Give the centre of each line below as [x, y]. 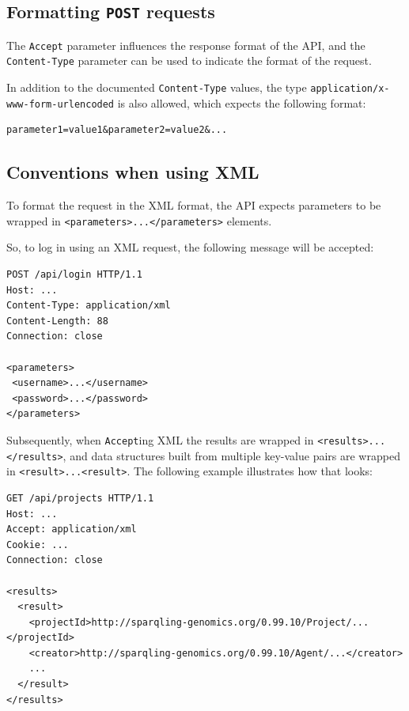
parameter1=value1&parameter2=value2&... [117, 130]
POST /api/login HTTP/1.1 [74, 275]
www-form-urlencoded [61, 104]
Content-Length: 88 [57, 321]
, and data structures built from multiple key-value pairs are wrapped [231, 455]
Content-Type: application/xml [89, 306]
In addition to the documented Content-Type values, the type [157, 87]
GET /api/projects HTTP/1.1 [80, 498]
